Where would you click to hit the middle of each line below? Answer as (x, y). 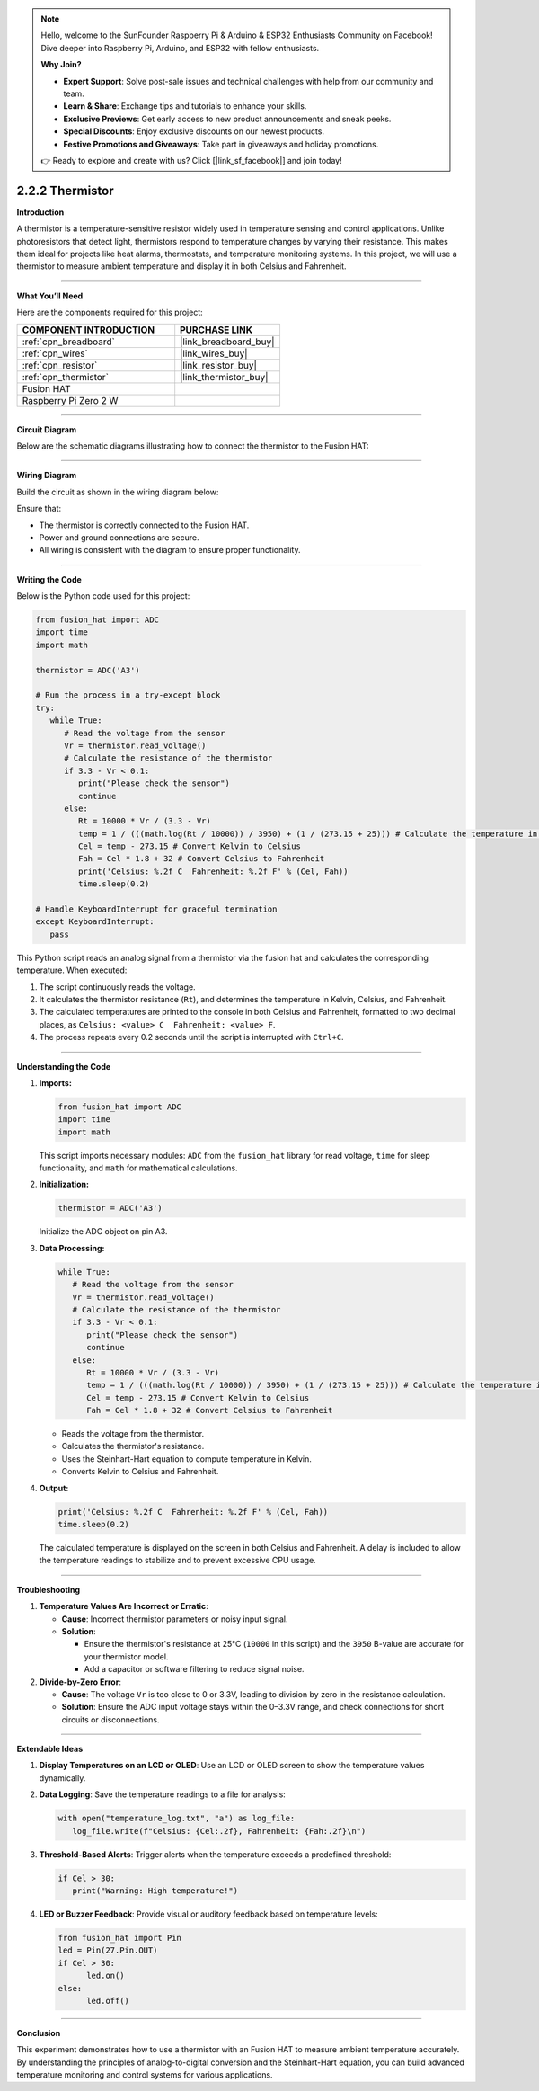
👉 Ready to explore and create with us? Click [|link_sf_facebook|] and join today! (191, 160)
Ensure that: (39, 509)
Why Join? (61, 65)
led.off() (108, 2001)
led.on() (106, 1976)
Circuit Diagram (46, 429)
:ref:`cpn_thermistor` (66, 377)
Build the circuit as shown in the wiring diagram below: (118, 492)
